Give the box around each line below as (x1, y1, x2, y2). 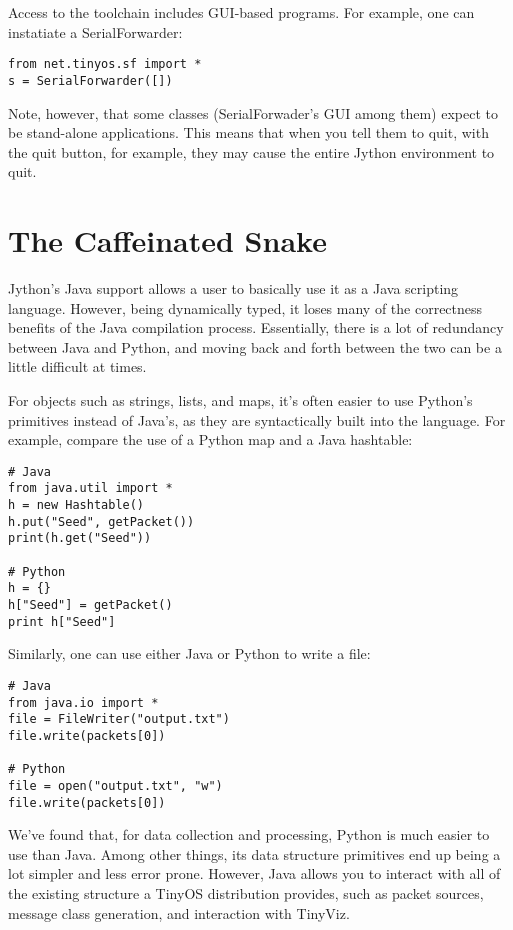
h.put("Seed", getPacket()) (8, 514, 195, 529)
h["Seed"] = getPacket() (8, 598, 173, 612)
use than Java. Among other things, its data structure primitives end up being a (8, 843, 501, 864)
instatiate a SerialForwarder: (8, 21, 183, 42)
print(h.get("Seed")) (8, 531, 152, 546)
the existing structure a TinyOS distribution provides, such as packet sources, (8, 882, 484, 903)
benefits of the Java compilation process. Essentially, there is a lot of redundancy (8, 317, 504, 338)
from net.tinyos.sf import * (8, 57, 202, 72)
